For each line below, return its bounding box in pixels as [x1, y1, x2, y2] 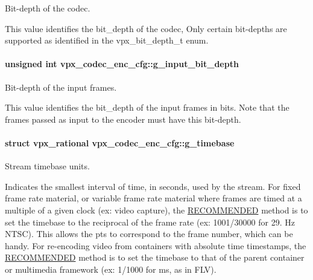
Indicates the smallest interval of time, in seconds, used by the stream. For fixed [5, 180, 301, 192]
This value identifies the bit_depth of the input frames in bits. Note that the [5, 101, 289, 114]
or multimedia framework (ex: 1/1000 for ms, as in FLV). [5, 262, 217, 275]
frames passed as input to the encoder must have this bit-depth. [5, 112, 241, 125]
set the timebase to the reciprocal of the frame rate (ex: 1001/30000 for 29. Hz [5, 215, 295, 228]
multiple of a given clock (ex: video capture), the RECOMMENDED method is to [5, 203, 308, 216]
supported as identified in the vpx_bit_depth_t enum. [5, 34, 209, 47]
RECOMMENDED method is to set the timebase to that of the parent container [5, 251, 305, 264]
